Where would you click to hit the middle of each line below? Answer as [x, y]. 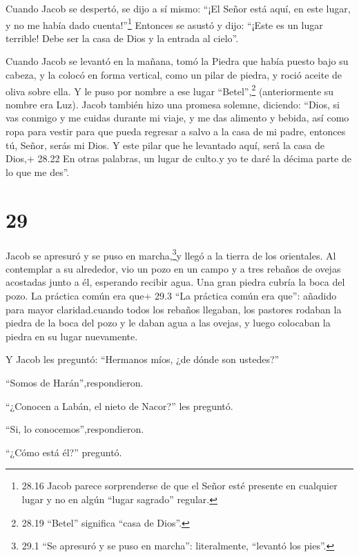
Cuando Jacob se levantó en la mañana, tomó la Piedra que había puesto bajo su [177, 61]
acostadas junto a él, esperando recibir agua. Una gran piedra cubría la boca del [175, 282]
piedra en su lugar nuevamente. [72, 336]
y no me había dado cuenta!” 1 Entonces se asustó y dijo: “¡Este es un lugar [164, 23]
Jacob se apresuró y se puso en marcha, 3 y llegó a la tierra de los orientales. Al [171, 254]
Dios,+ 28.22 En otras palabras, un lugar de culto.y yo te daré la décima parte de [178, 158]
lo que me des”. [38, 172]
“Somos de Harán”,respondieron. [75, 382]
